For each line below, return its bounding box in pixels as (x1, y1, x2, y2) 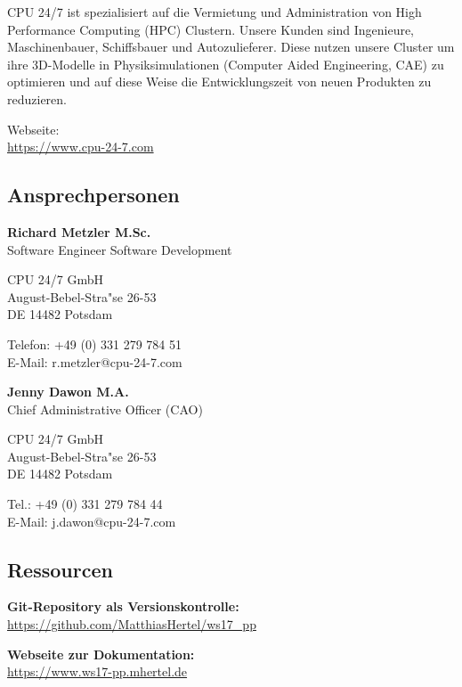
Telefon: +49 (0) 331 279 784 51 (7, 334, 182, 353)
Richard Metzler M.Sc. (7, 222, 151, 241)
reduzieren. (7, 89, 67, 108)
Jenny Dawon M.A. (7, 382, 129, 401)
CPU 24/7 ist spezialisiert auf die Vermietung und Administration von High (7, 3, 422, 20)
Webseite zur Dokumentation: (7, 644, 195, 663)
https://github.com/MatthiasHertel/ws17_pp (7, 615, 256, 634)
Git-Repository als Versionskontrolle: (7, 597, 239, 616)
